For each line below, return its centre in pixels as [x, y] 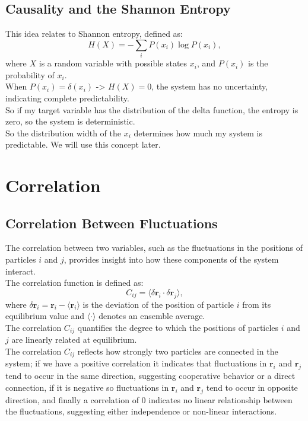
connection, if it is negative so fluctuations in [87, 387]
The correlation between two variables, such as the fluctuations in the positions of [154, 248]
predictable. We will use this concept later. [83, 144]
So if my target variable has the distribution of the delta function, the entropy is [152, 109]
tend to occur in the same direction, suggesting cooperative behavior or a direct [150, 376]
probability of [30, 74]
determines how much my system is [198, 133]
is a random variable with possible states [113, 63]
